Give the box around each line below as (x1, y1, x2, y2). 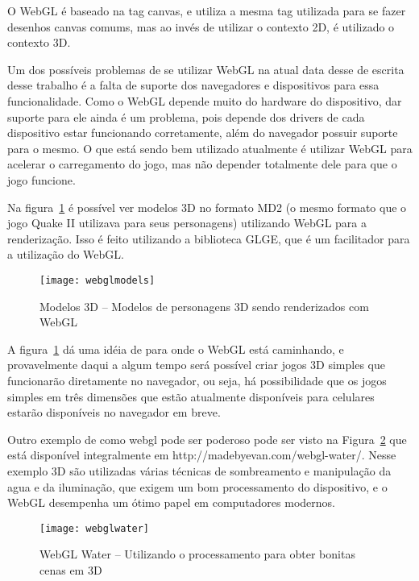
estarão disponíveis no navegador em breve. (7, 404, 221, 421)
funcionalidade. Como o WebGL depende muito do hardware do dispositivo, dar (7, 92, 402, 109)
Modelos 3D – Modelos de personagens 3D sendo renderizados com (39, 297, 369, 314)
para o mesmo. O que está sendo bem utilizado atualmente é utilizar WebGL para (7, 139, 413, 156)
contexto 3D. (7, 34, 71, 51)
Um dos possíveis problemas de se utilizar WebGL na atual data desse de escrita (7, 60, 404, 77)
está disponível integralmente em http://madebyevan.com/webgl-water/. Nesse (7, 446, 396, 463)
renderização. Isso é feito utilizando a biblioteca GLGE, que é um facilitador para (7, 230, 410, 247)
